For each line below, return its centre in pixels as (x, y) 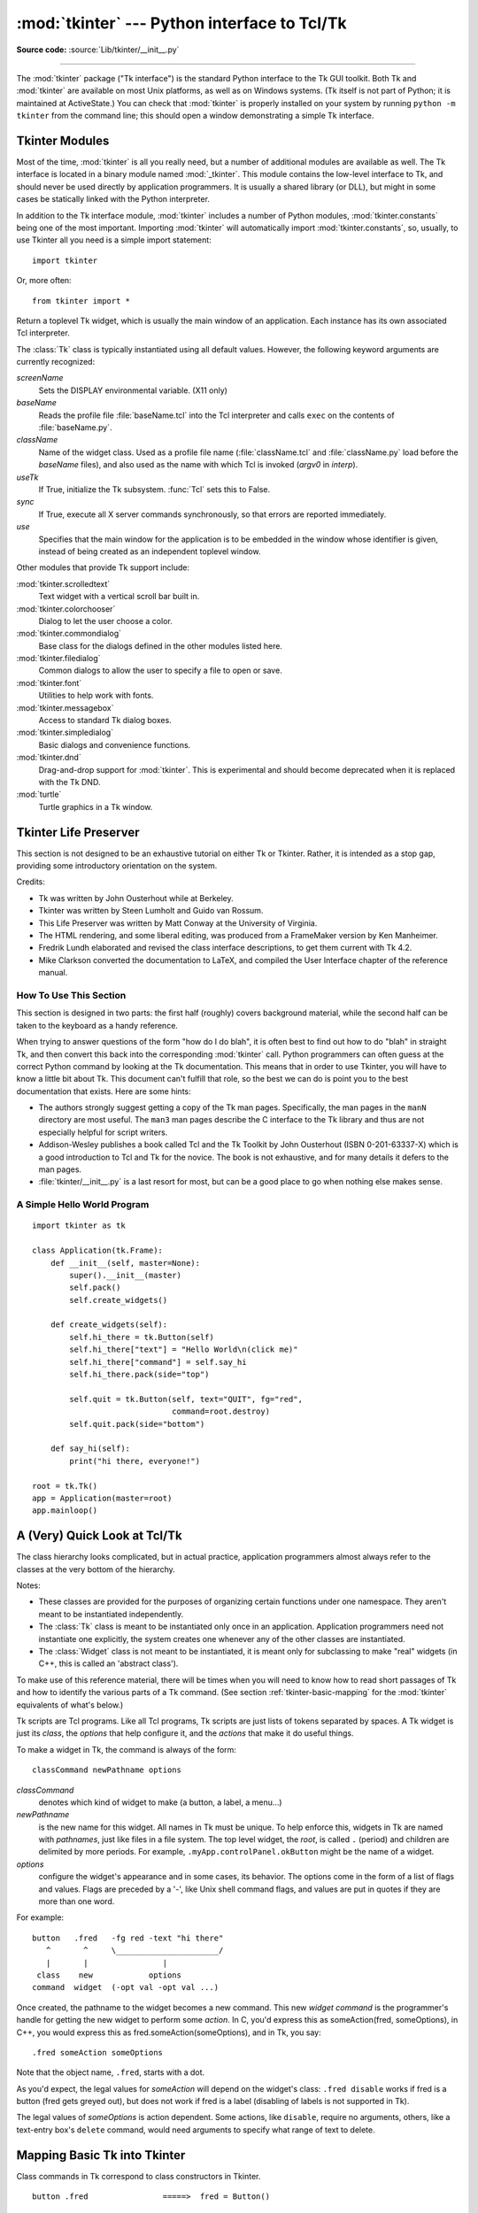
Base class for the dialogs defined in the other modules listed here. (161, 645)
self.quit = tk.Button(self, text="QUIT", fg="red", (186, 1399)
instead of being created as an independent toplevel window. (150, 551)
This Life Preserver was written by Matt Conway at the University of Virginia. (178, 923)
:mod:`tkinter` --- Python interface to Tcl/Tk (181, 23)
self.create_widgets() (119, 1300)
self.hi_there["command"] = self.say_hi (158, 1362)
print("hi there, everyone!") (135, 1461)
